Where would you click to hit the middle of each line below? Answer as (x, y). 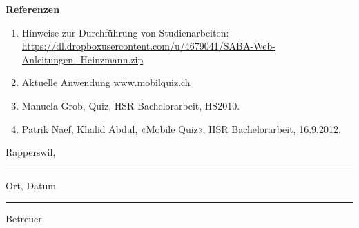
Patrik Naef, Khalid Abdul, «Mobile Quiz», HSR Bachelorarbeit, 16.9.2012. (181, 128)
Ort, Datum (31, 185)
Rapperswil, (31, 152)
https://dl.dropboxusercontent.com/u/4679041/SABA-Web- (148, 46)
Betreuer (24, 219)
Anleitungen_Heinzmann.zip (83, 59)
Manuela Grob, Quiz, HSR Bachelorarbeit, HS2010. (131, 105)
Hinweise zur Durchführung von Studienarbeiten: (125, 32)
